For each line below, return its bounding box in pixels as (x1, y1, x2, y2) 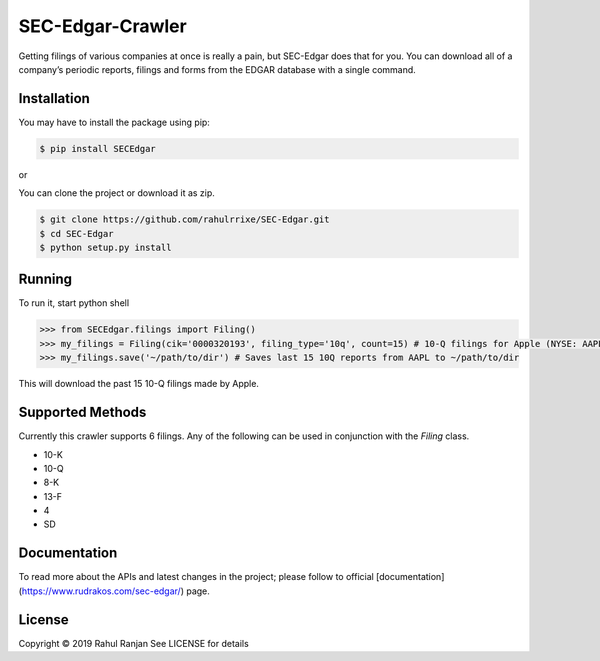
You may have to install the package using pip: (18, 116, 210, 128)
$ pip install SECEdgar (39, 143, 157, 154)
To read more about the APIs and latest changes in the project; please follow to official (18, 571, 374, 583)
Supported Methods (18, 404, 147, 421)
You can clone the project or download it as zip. (18, 187, 215, 199)
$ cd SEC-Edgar (39, 228, 114, 239)
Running (18, 271, 73, 288)
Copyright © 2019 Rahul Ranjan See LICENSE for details (18, 637, 249, 649)
